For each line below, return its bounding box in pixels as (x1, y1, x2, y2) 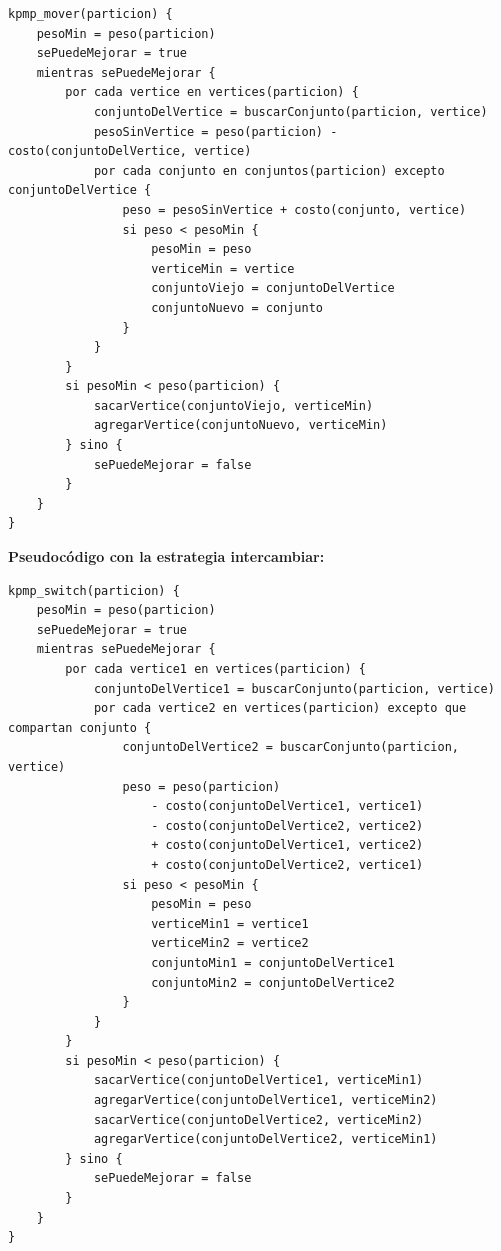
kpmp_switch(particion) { (8, 583, 180, 598)
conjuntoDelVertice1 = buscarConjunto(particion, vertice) (93, 681, 495, 696)
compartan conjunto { (8, 720, 152, 735)
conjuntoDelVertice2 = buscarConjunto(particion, (122, 740, 460, 755)
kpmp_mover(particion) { (8, 7, 173, 21)
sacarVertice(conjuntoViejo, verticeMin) (93, 398, 374, 413)
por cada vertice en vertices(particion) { (65, 85, 359, 100)
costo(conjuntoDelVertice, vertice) (8, 144, 252, 159)
